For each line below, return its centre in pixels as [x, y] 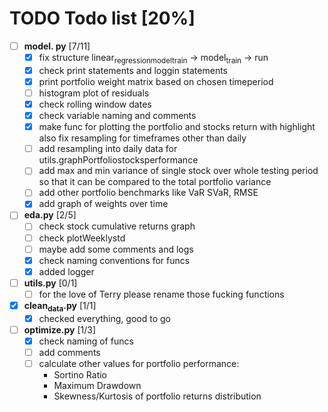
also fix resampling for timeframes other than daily [142, 138]
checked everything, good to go [104, 318]
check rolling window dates [95, 104]
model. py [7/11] [57, 46]
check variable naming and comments [117, 116]
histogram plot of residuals [94, 93]
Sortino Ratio [80, 375]
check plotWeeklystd [82, 238]
